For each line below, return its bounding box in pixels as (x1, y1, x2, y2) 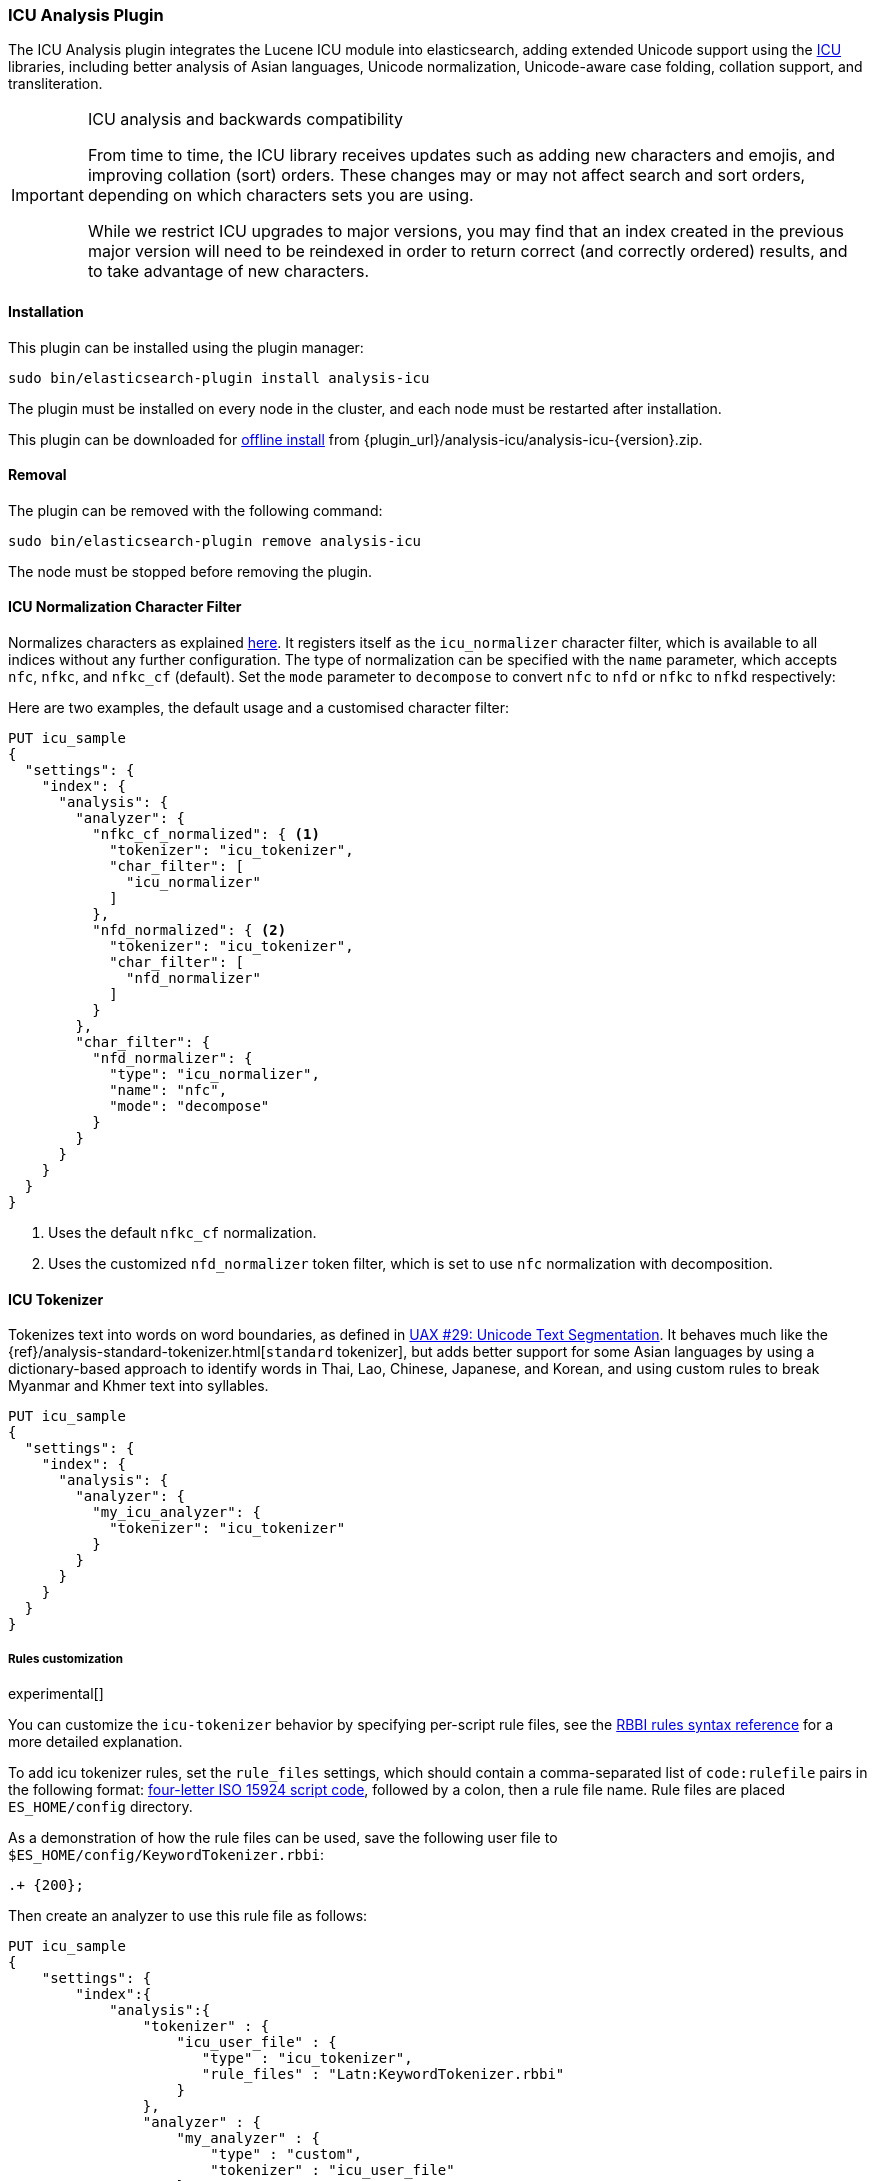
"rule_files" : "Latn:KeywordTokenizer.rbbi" (201, 2066, 565, 2083)
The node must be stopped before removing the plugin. (8, 562, 373, 580)
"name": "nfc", (109, 1082, 228, 1099)
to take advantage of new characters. (87, 261, 370, 282)
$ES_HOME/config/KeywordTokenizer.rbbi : (8, 1846, 324, 1864)
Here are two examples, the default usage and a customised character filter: (8, 699, 510, 717)
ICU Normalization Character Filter (8, 598, 242, 616)
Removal (8, 466, 67, 484)
